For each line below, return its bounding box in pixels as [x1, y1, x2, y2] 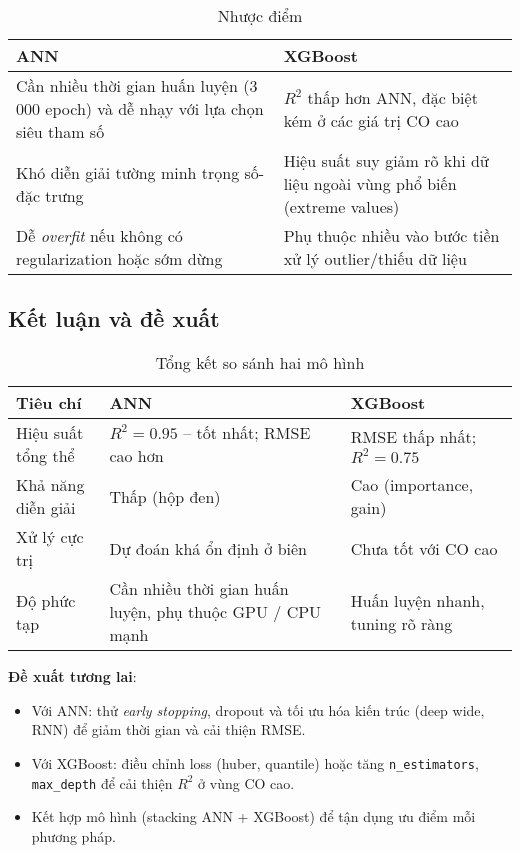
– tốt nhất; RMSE [183, 421, 311, 445]
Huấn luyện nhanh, [350, 588, 485, 612]
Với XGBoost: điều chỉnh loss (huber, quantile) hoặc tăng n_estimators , [31, 752, 479, 773]
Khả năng [16, 473, 85, 497]
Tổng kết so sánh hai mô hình [155, 351, 365, 375]
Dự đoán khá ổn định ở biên [109, 536, 307, 560]
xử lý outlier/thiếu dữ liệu [283, 247, 467, 270]
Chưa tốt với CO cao [350, 536, 498, 560]
